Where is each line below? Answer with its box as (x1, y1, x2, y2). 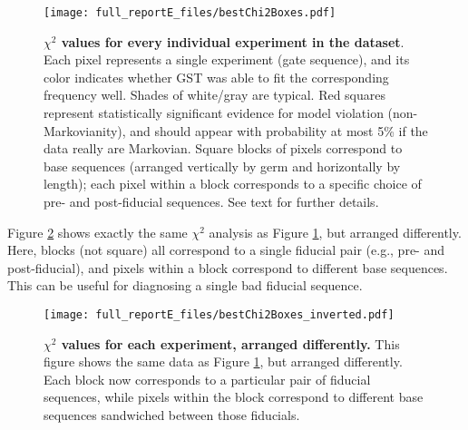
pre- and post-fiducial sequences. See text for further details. (44, 192, 379, 210)
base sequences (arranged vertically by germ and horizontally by (44, 156, 401, 175)
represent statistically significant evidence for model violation (44, 103, 384, 122)
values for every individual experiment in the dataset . (61, 32, 405, 51)
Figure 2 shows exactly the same (7, 222, 188, 241)
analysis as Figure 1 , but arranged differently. (209, 222, 462, 241)
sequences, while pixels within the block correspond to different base (44, 387, 424, 406)
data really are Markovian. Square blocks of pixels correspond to (44, 139, 403, 158)
